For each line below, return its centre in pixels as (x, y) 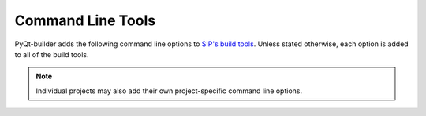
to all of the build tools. (52, 54)
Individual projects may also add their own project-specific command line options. (169, 91)
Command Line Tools (85, 20)
